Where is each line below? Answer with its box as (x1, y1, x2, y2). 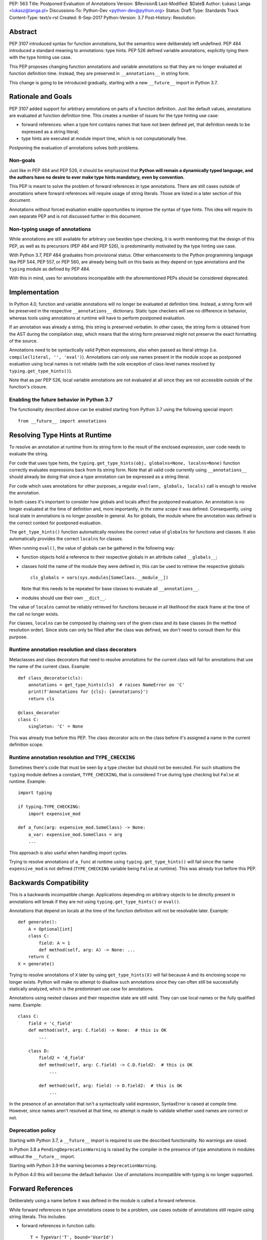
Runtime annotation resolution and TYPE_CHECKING (9, 754, 135, 761)
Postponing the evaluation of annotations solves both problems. (9, 144, 139, 151)
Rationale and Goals (9, 92, 72, 101)
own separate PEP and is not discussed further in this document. (9, 213, 141, 219)
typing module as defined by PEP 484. (9, 266, 90, 272)
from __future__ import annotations (18, 418, 107, 424)
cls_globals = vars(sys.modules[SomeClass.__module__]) (30, 574, 169, 580)
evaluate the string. (9, 451, 49, 457)
